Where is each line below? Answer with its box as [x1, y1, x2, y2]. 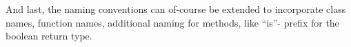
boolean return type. [6, 29, 92, 43]
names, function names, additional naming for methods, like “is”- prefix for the [6, 15, 339, 29]
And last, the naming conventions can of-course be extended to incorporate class [6, 2, 346, 16]
